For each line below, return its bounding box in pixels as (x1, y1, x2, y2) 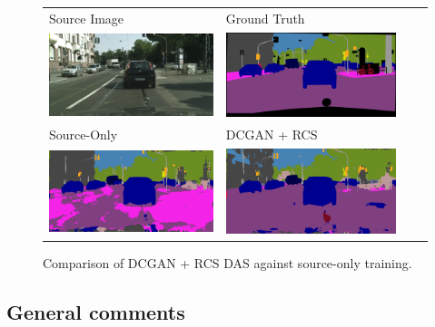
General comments (6, 297, 185, 325)
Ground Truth (225, 8, 305, 27)
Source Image (49, 8, 124, 27)
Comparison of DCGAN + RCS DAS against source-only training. (43, 253, 412, 272)
